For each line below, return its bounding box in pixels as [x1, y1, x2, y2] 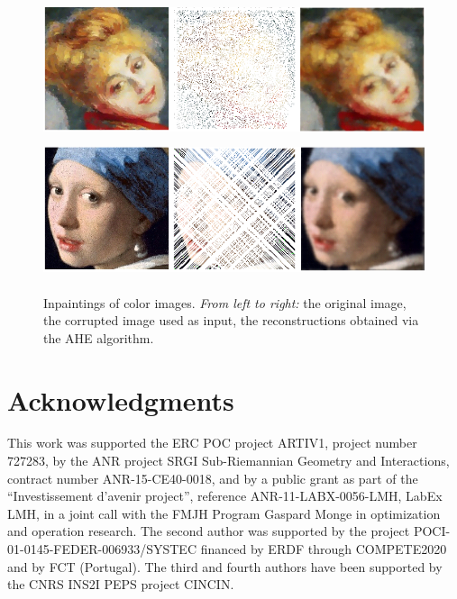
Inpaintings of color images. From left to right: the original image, [43, 293, 407, 312]
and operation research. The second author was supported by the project [7, 522, 410, 540]
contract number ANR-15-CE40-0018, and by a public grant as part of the [7, 468, 418, 487]
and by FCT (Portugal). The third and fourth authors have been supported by [7, 557, 443, 576]
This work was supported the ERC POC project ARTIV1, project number [7, 433, 417, 452]
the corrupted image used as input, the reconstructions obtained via [43, 311, 419, 330]
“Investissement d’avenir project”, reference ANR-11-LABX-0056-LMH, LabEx [7, 486, 443, 505]
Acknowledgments [7, 381, 234, 418]
